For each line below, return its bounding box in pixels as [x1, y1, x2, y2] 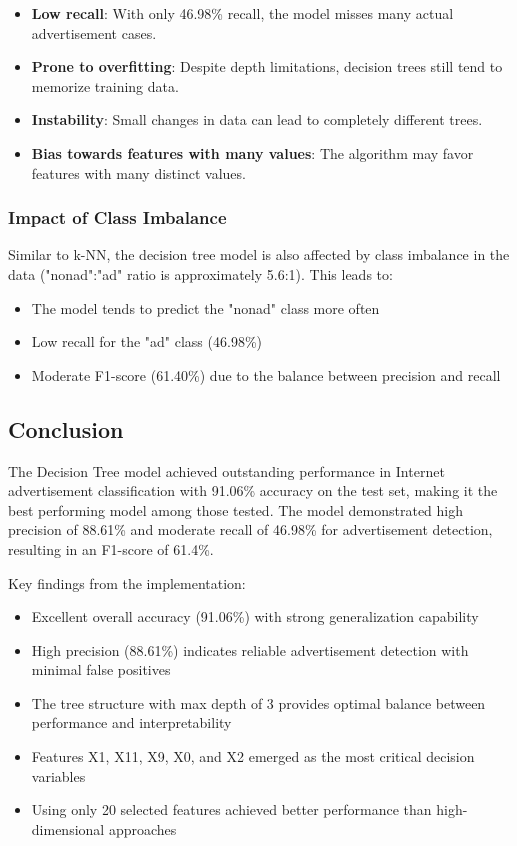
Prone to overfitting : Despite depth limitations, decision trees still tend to [31, 56, 503, 77]
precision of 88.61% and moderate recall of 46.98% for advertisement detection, [8, 519, 493, 540]
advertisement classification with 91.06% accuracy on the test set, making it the [8, 480, 498, 501]
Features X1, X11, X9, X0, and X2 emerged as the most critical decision [31, 746, 475, 767]
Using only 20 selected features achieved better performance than [31, 799, 432, 820]
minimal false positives [31, 659, 171, 680]
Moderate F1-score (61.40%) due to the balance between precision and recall [31, 364, 501, 385]
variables [31, 765, 86, 786]
